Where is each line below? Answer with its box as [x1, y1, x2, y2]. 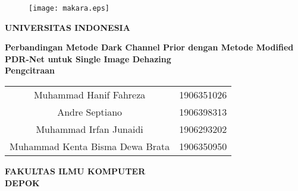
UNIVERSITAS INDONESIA [5, 21, 130, 33]
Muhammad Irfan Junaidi [36, 122, 143, 136]
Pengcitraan [5, 64, 55, 77]
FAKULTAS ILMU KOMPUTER [5, 165, 146, 177]
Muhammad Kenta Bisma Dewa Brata [10, 139, 170, 154]
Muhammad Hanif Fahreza [33, 88, 146, 102]
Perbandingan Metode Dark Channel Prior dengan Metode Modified [5, 41, 294, 53]
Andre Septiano [57, 105, 123, 119]
